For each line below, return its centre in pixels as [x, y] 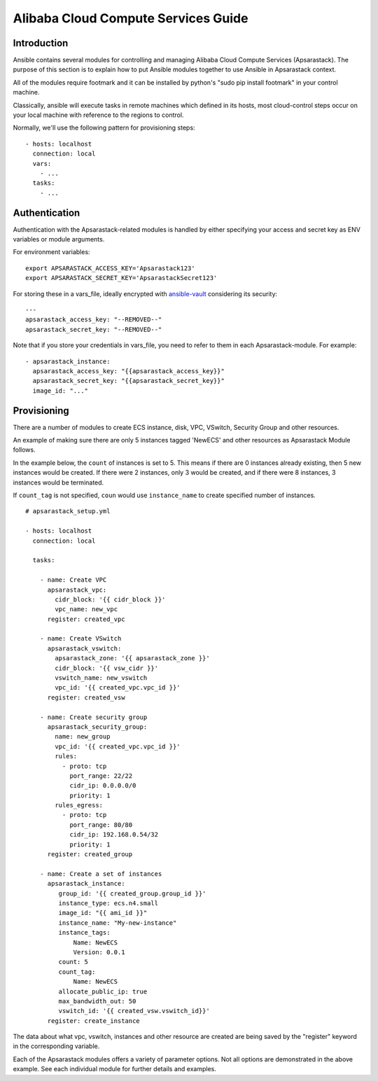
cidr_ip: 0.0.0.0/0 [103, 786]
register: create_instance [93, 1021]
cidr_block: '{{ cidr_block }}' [110, 599]
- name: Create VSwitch [80, 639]
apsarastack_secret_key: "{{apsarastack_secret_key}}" [129, 381]
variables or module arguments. [59, 239]
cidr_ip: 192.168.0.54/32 [114, 835]
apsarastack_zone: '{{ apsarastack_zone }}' [132, 658]
